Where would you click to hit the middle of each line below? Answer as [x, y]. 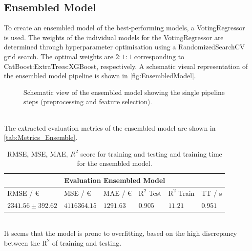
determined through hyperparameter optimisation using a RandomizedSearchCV [125, 47]
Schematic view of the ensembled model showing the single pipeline [124, 92]
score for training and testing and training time [151, 153]
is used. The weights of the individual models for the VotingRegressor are [114, 37]
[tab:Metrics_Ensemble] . [41, 137]
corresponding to [159, 56]
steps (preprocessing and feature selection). [88, 102]
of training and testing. [87, 242]
